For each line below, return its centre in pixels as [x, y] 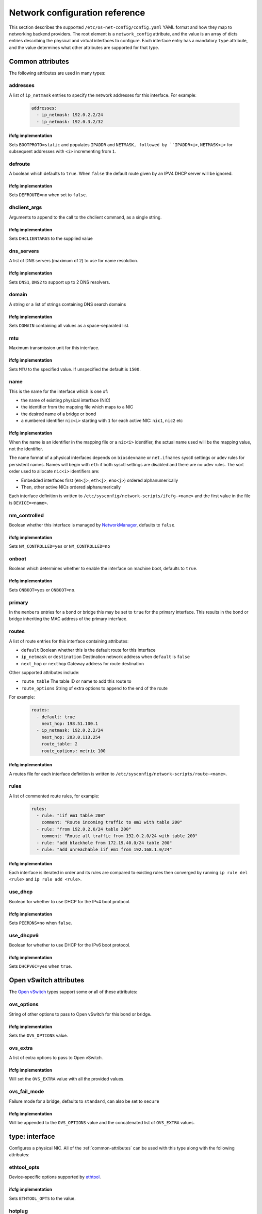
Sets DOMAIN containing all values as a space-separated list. [69, 326]
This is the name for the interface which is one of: [59, 391]
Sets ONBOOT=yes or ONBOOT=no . [42, 590]
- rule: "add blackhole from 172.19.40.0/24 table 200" [104, 843]
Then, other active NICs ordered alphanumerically [71, 487]
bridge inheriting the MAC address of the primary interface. [68, 619]
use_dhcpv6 [24, 935]
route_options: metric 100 [74, 751]
